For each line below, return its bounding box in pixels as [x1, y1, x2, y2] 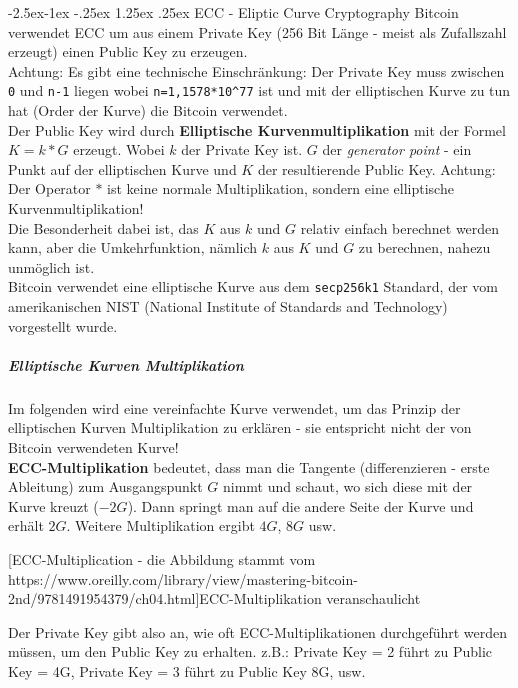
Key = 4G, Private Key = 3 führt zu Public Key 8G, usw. [8, 660, 366, 681]
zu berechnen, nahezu [358, 237, 491, 258]
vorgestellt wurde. [8, 315, 118, 336]
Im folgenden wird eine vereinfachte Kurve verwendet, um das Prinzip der [8, 397, 461, 418]
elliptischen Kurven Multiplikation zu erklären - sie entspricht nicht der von [8, 417, 472, 438]
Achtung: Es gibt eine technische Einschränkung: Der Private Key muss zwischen [8, 60, 505, 81]
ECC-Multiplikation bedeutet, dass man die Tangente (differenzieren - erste [8, 456, 490, 477]
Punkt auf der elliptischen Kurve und [8, 158, 237, 179]
